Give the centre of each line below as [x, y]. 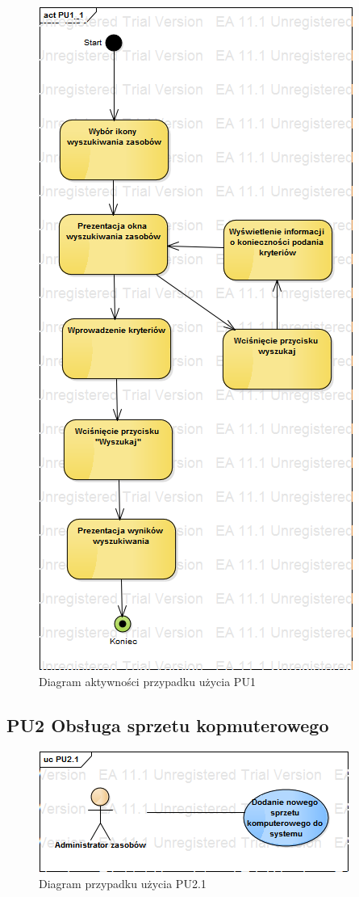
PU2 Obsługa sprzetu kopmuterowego [168, 724]
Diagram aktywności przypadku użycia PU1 [147, 681]
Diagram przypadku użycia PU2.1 [123, 883]
